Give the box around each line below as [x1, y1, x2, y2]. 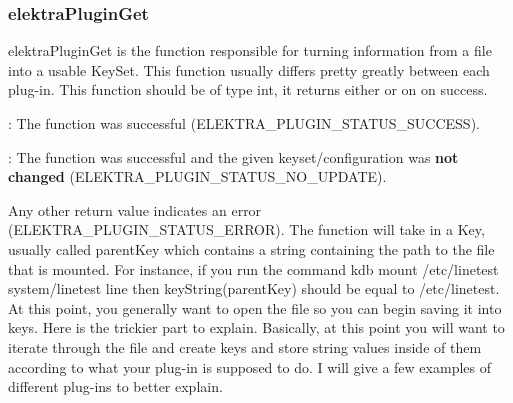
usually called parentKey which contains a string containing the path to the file [8, 238, 495, 259]
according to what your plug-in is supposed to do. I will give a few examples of [8, 356, 491, 377]
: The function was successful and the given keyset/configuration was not [8, 146, 459, 167]
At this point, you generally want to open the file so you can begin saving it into [8, 297, 502, 318]
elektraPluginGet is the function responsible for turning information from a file [8, 40, 492, 61]
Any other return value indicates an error [8, 199, 262, 220]
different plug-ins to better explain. [8, 376, 223, 397]
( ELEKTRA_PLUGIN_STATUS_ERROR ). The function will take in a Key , [8, 219, 485, 240]
